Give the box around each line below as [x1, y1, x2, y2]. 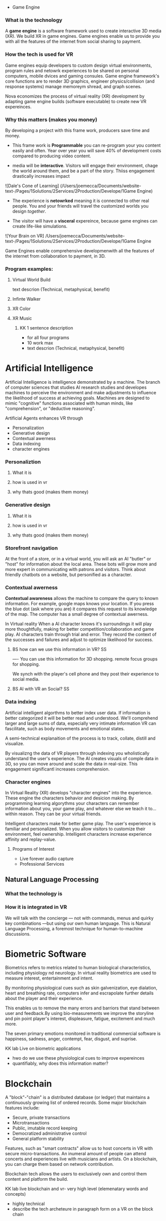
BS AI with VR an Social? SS [12, 686, 69, 692]
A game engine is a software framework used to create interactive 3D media [5, 28, 162, 34]
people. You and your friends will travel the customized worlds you [12, 203, 149, 209]
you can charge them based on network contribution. [5, 1161, 114, 1167]
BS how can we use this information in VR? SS [12, 647, 107, 653]
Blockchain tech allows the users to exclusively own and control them [5, 1171, 147, 1177]
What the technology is [5, 890, 63, 897]
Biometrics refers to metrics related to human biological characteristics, [5, 965, 151, 971]
